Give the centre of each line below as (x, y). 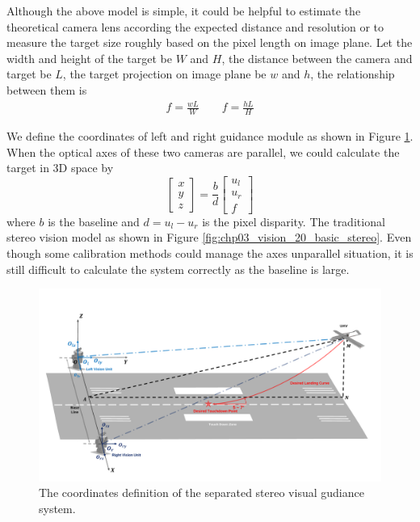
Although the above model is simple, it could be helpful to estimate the (184, 11)
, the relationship (353, 74)
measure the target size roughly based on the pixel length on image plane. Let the (210, 42)
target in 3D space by (60, 168)
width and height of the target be (90, 58)
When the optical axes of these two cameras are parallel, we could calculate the (203, 152)
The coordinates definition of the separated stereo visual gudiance (202, 493)
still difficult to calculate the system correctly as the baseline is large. (178, 269)
